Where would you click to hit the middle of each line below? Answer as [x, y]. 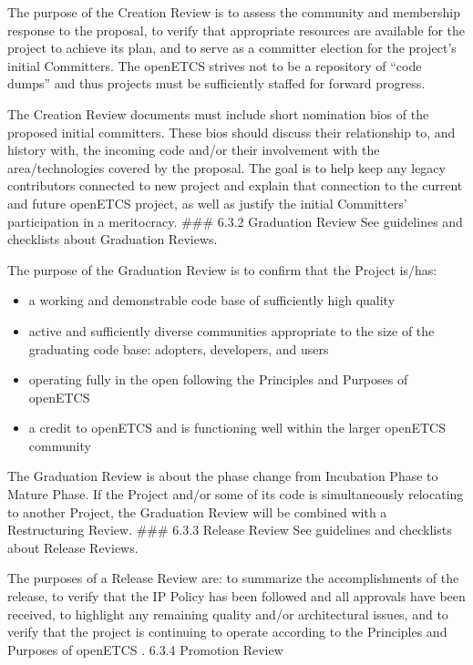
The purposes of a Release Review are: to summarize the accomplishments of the [233, 578]
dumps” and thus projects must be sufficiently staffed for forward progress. [216, 83]
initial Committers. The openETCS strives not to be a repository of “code [215, 65]
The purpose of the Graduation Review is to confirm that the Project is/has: [222, 269]
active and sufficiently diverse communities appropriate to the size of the [231, 330]
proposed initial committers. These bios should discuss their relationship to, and [231, 132]
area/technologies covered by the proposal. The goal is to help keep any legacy [226, 167]
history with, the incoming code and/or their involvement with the [194, 150]
